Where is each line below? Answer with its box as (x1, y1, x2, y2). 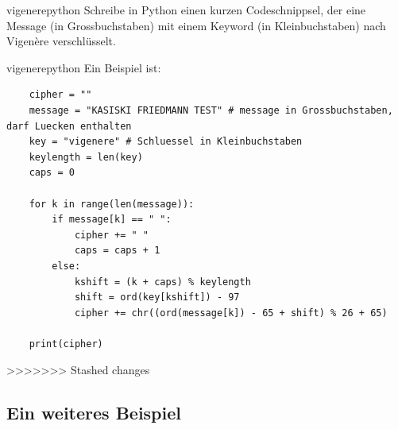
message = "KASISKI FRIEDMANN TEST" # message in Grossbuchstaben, (29, 104, 393, 116)
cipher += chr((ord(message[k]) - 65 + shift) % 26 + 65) (74, 307, 388, 319)
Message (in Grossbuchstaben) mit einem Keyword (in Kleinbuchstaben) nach (6, 17, 386, 33)
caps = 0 (29, 167, 75, 179)
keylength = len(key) (29, 151, 143, 163)
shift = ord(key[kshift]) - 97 (74, 292, 240, 303)
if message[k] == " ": (52, 214, 172, 226)
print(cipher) (29, 338, 103, 350)
